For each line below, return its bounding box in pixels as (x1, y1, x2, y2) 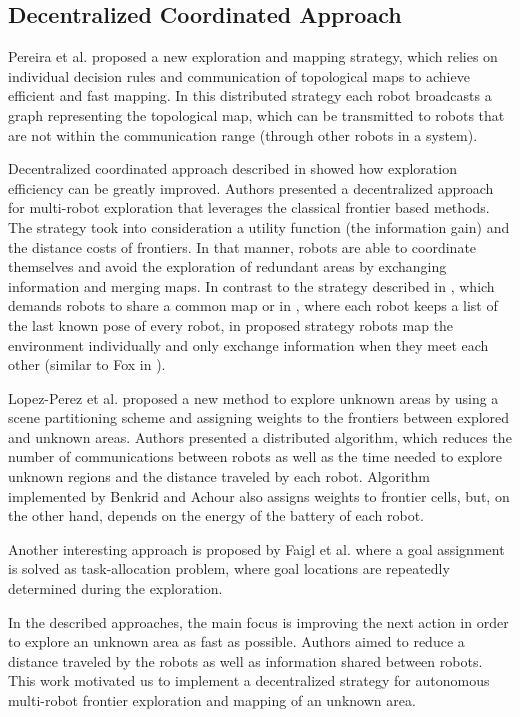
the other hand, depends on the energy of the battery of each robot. (8, 505, 424, 526)
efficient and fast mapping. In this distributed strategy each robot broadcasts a (8, 85, 492, 106)
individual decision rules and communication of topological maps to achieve (8, 65, 470, 86)
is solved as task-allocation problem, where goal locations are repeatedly (8, 558, 450, 579)
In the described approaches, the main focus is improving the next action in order (8, 611, 509, 632)
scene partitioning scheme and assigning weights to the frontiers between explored (8, 407, 510, 428)
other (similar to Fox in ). (8, 354, 166, 375)
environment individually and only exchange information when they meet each (8, 334, 489, 355)
